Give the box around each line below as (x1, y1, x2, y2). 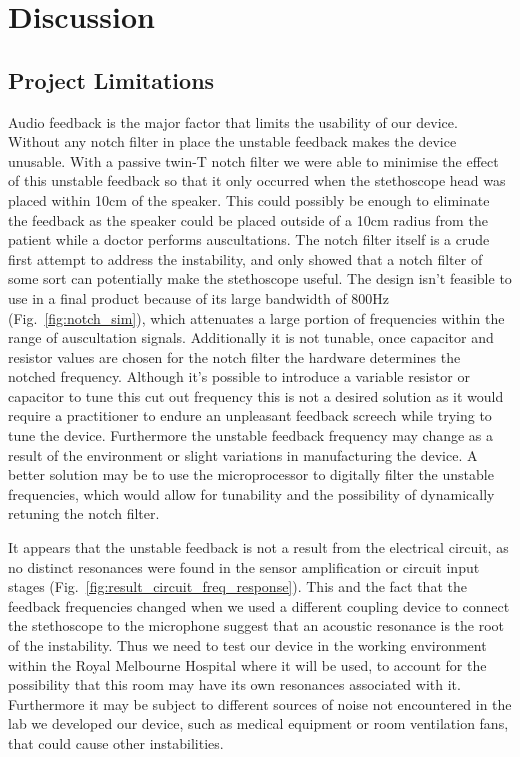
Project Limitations (8, 64, 215, 95)
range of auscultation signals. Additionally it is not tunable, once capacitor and (8, 327, 494, 348)
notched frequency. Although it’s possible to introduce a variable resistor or (8, 366, 470, 387)
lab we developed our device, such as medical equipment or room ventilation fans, (8, 713, 509, 734)
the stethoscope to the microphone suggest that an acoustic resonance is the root (8, 615, 505, 636)
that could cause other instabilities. (8, 732, 224, 753)
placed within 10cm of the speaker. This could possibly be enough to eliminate (8, 189, 490, 210)
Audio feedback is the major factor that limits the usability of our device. (8, 111, 458, 132)
